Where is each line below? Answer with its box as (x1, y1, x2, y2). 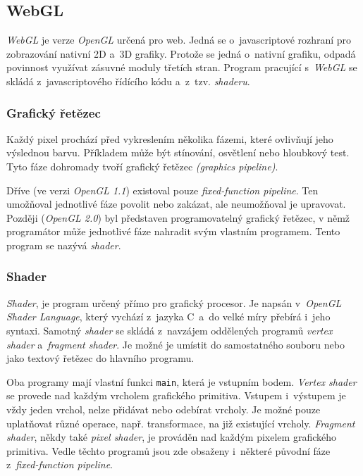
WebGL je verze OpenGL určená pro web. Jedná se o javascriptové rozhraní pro (6, 32, 352, 47)
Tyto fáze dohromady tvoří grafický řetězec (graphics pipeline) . (6, 158, 278, 173)
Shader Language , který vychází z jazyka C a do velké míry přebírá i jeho (6, 309, 331, 324)
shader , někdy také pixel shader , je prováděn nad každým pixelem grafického (6, 430, 336, 444)
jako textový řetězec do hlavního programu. (6, 351, 195, 365)
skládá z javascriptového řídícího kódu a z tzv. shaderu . (6, 73, 250, 88)
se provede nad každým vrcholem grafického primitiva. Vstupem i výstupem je (6, 388, 346, 403)
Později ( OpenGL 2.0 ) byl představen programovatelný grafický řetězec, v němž (6, 210, 350, 225)
